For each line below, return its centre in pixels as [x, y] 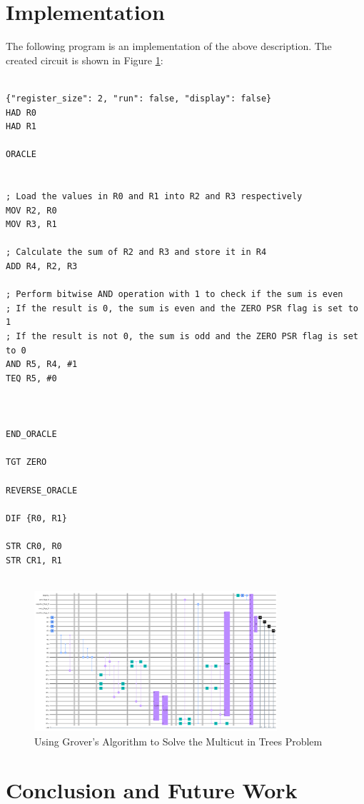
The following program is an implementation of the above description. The [169, 46]
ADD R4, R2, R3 [42, 267]
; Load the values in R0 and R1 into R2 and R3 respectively [154, 197]
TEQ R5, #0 [31, 378]
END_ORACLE [31, 434]
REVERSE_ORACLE [42, 490]
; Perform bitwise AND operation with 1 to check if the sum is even [175, 295]
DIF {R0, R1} [36, 518]
